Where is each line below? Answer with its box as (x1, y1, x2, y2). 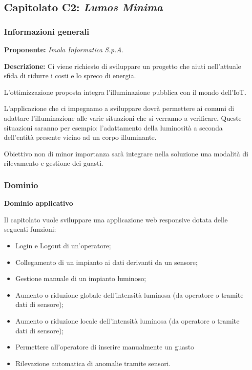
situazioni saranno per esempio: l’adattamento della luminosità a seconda (4, 122, 223, 132)
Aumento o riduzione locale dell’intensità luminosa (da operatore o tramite (15, 315, 240, 326)
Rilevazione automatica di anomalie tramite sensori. (15, 358, 171, 368)
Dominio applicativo (4, 198, 73, 208)
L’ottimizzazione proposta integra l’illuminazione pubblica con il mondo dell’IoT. (4, 87, 247, 97)
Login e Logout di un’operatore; (15, 240, 111, 250)
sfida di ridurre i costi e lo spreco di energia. (4, 70, 136, 81)
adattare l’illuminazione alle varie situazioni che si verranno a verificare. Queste (4, 112, 242, 123)
